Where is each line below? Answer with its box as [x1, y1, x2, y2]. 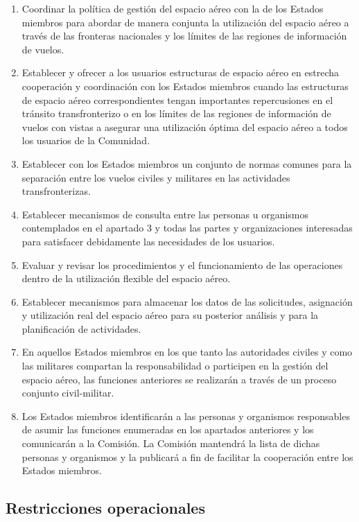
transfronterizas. [21, 184, 91, 198]
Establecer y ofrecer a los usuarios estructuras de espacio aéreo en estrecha [21, 65, 340, 80]
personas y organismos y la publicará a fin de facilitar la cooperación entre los [21, 449, 353, 464]
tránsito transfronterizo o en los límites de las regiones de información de [21, 106, 331, 121]
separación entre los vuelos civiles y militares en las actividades [21, 170, 290, 184]
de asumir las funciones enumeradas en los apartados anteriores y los [21, 422, 314, 437]
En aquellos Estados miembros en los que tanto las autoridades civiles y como [21, 345, 353, 359]
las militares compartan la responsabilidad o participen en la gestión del [21, 358, 329, 373]
